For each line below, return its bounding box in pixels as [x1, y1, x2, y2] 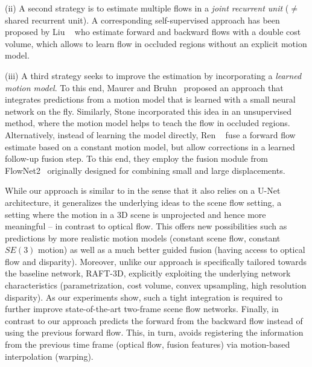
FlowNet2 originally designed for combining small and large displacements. [5, 164, 285, 176]
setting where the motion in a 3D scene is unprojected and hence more [5, 208, 266, 220]
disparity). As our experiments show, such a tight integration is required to [5, 290, 282, 303]
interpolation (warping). [5, 349, 94, 362]
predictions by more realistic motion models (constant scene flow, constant [5, 231, 281, 244]
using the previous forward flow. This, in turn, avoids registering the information [5, 326, 304, 339]
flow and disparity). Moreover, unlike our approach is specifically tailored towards [5, 255, 307, 267]
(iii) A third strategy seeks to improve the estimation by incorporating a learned [5, 69, 302, 81]
